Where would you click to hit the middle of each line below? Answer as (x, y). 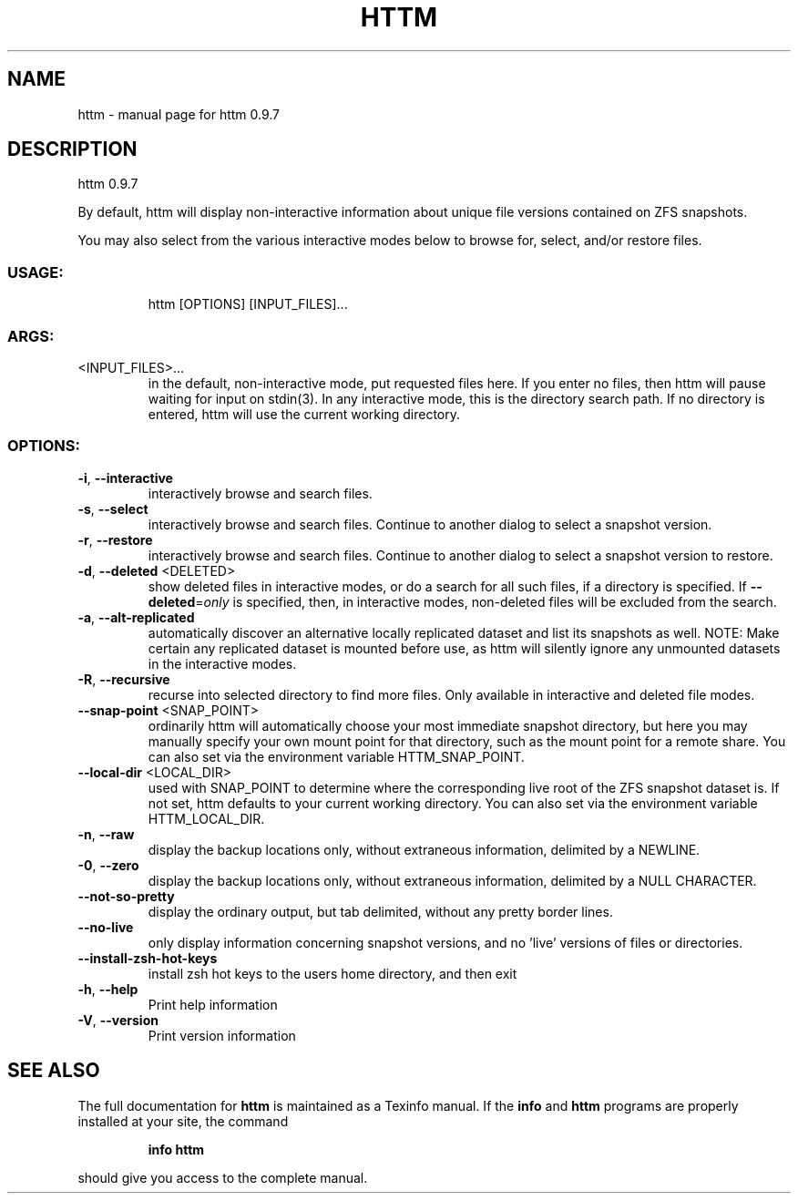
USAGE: (36, 272)
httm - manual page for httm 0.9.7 (179, 114)
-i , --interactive (125, 477)
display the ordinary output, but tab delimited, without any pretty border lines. (380, 911)
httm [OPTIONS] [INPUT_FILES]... (248, 304)
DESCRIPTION (72, 149)
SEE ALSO (54, 1071)
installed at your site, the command (183, 1121)
